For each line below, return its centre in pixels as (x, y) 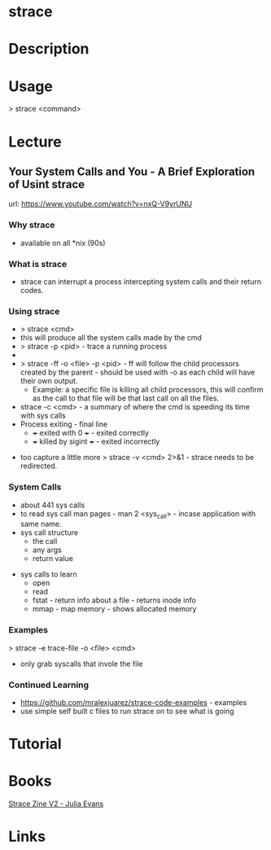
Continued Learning (49, 685)
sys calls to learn (48, 574)
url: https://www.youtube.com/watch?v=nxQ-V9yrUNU (101, 204)
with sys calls (43, 416)
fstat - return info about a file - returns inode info (114, 600)
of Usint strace (47, 184)
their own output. (49, 381)
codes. (32, 290)
